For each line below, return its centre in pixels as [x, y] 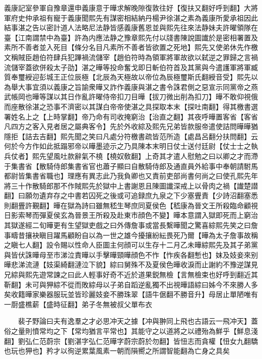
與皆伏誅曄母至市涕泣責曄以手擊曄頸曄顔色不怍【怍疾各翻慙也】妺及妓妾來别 [131, 254]
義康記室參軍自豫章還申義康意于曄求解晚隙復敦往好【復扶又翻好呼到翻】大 [127, 8]
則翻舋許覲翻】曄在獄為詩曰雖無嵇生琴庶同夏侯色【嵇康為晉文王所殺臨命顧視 [131, 205]
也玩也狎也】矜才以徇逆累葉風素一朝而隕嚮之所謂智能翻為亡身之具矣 [117, 351]
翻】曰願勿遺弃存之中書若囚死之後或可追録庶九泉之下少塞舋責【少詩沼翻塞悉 [131, 195]
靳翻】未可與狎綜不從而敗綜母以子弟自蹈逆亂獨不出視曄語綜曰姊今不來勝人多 [131, 284]
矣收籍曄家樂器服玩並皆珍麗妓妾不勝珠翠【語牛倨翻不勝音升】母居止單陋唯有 [131, 294]
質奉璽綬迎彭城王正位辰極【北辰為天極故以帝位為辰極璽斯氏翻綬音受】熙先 [127, 77]
